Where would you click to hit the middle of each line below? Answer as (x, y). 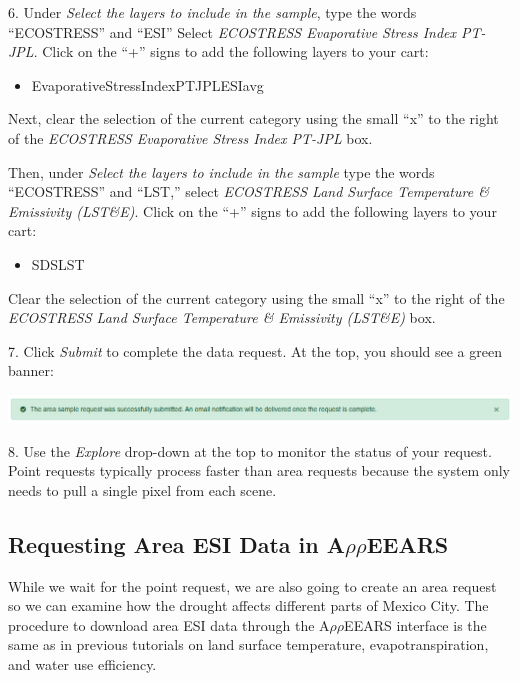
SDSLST (58, 263)
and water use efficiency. (82, 663)
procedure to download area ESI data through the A (169, 624)
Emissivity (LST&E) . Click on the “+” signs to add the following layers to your (252, 210)
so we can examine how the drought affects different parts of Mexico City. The (248, 605)
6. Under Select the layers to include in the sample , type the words (212, 12)
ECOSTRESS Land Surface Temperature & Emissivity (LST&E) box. (222, 317)
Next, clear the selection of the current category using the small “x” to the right (253, 118)
